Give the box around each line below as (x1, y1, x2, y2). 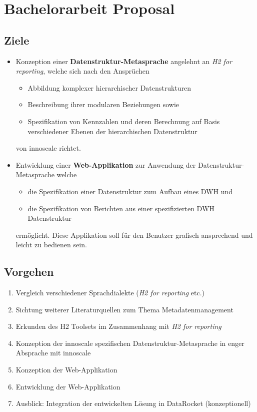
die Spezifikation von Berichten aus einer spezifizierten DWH (27, 203, 214, 213)
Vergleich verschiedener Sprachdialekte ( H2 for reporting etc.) (15, 287, 205, 298)
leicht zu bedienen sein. (15, 239, 87, 250)
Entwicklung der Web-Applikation (15, 381, 120, 391)
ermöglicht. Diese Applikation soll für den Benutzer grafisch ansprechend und (15, 229, 253, 240)
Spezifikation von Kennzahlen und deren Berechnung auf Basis (27, 116, 220, 126)
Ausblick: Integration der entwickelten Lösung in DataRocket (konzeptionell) (15, 398, 251, 408)
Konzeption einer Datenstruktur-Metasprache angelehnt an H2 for (15, 56, 232, 66)
